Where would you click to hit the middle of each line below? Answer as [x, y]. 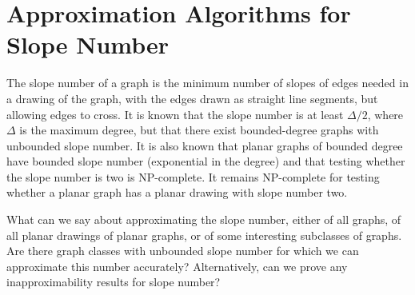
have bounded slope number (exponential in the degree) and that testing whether [206, 161]
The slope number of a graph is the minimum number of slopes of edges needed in [207, 83]
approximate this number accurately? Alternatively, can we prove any [177, 266]
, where [385, 114]
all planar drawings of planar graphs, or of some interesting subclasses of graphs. [204, 235]
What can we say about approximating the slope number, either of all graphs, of [204, 219]
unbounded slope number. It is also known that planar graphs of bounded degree [205, 145]
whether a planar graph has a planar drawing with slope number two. [177, 192]
